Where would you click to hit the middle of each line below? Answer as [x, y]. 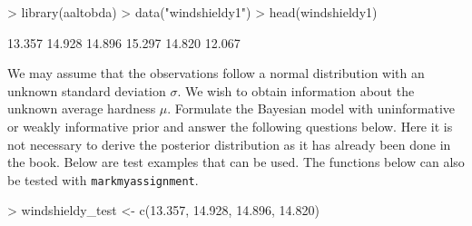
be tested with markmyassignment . [103, 179]
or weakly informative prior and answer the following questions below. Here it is [230, 126]
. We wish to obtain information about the [296, 90]
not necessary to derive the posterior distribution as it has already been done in [229, 144]
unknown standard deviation [87, 90]
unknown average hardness [82, 108]
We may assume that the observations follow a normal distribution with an [216, 73]
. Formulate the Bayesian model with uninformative [311, 108]
